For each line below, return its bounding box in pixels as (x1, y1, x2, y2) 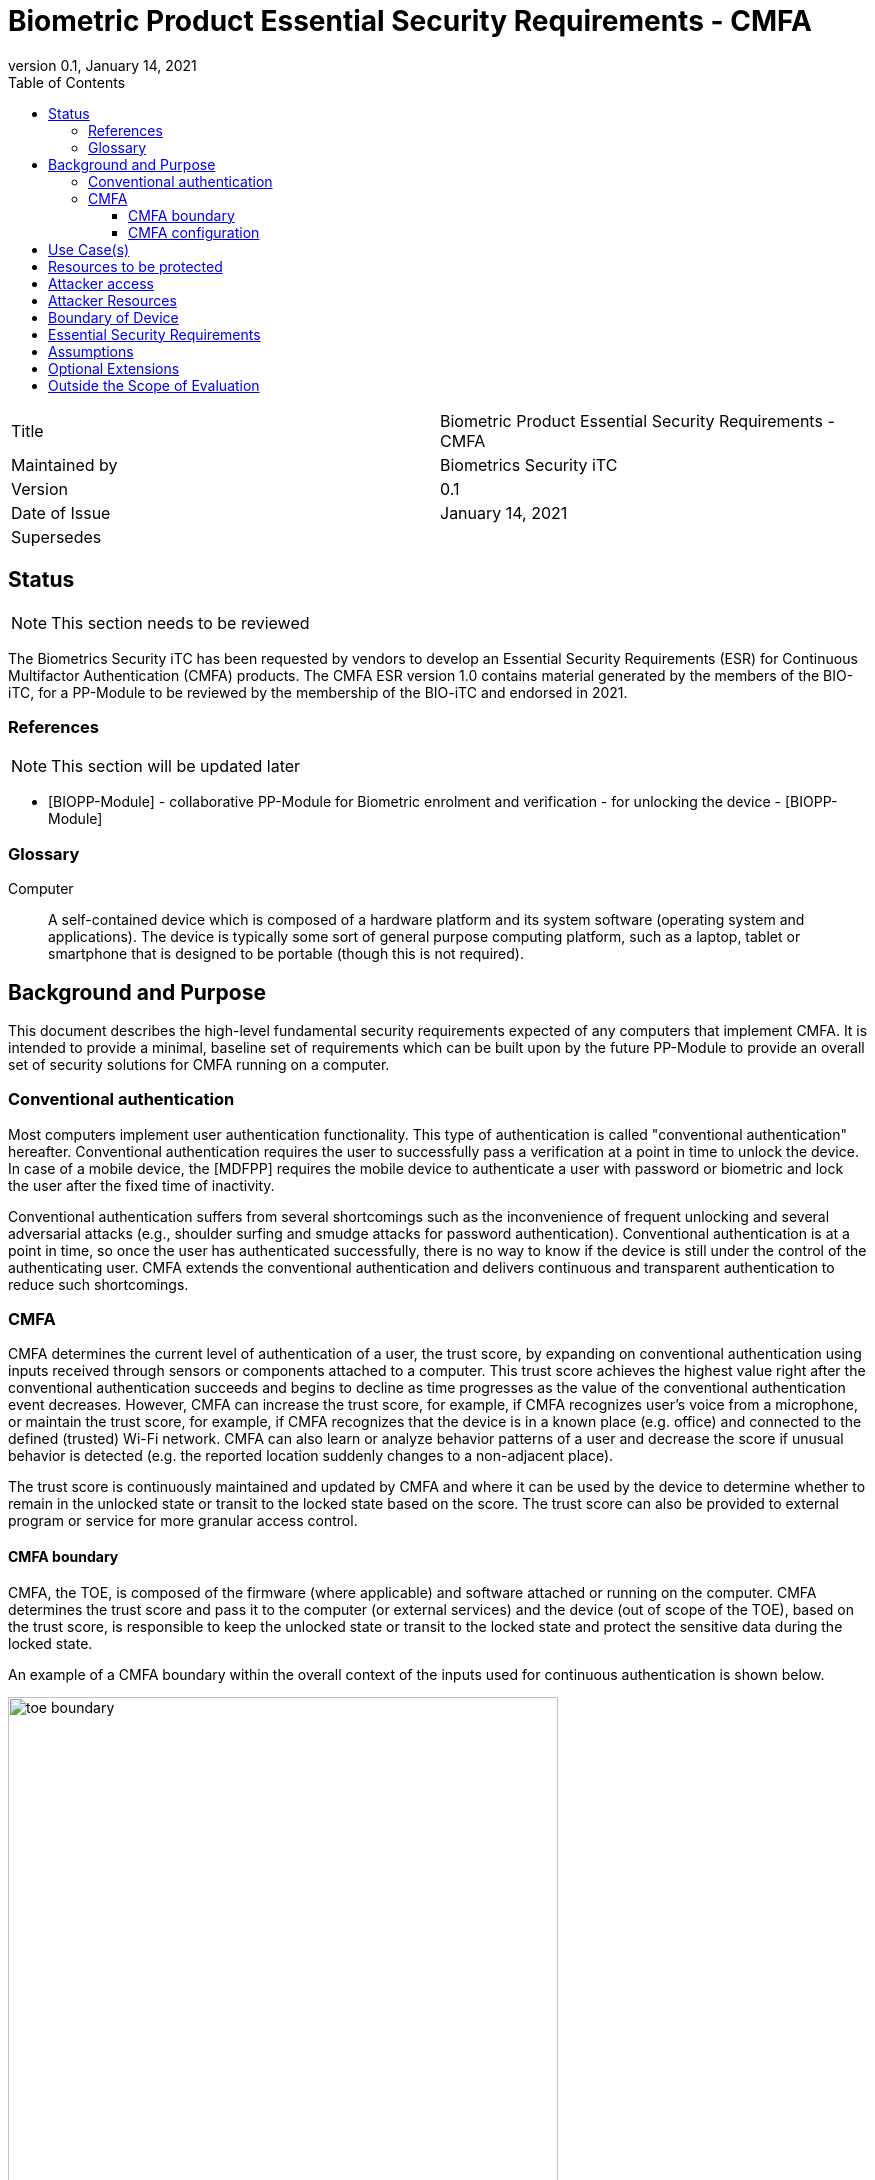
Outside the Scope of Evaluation (48, 376, 260, 394)
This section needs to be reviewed (51, 612, 310, 633)
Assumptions (48, 342, 134, 360)
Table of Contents (8, 73, 126, 91)
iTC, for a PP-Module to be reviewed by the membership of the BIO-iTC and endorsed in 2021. (8, 683, 628, 701)
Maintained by (11, 454, 118, 475)
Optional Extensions (48, 359, 180, 377)
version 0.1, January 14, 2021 (8, 56, 197, 74)
